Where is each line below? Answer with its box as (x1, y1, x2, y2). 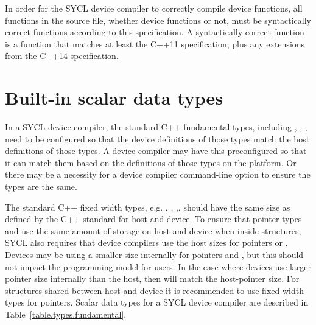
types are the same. (5, 180, 77, 193)
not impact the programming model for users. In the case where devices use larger (5, 260, 312, 273)
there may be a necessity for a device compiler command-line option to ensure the (5, 168, 311, 181)
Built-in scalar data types (5, 85, 223, 110)
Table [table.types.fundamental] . (5, 308, 127, 320)
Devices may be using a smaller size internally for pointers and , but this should (5, 248, 304, 261)
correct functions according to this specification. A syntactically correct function (5, 26, 304, 38)
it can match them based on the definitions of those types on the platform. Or (5, 156, 297, 169)
